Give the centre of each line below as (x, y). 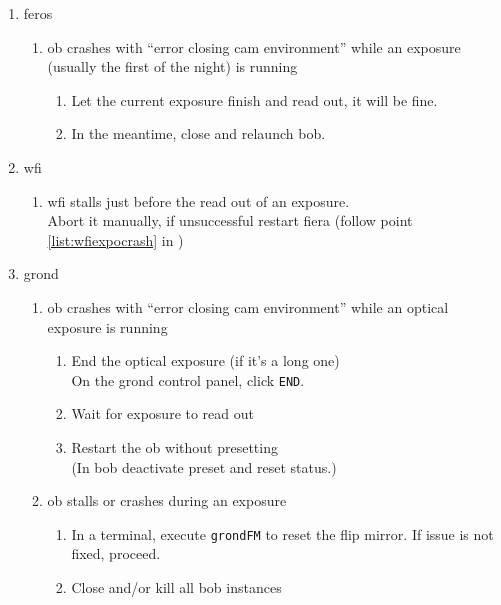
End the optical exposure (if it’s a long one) (205, 360)
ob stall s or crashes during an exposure (167, 500)
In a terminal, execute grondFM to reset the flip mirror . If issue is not (282, 533)
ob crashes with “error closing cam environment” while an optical (248, 306)
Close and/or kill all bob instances (176, 587)
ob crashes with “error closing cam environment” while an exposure (254, 46)
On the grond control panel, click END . (188, 379)
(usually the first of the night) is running (172, 66)
